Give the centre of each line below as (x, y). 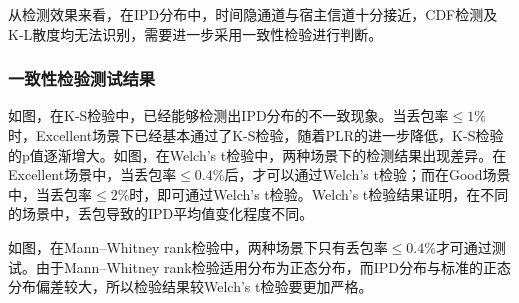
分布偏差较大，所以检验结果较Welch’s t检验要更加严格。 (190, 286)
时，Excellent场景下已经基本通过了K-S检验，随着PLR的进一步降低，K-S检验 (256, 135)
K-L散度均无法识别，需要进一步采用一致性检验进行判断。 (195, 33)
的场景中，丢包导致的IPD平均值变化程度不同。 (161, 213)
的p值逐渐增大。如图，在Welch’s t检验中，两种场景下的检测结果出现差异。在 (257, 154)
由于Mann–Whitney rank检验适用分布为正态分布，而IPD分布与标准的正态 (273, 266)
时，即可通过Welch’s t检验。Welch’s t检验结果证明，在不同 (319, 193)
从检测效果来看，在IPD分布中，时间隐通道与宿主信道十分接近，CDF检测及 (253, 14)
